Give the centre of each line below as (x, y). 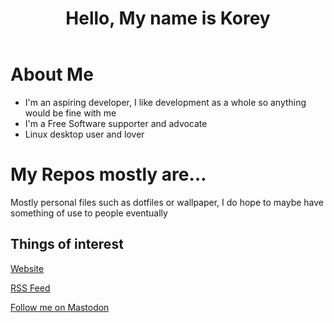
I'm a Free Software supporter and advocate (116, 123)
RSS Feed (30, 288)
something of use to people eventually (89, 213)
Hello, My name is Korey (168, 18)
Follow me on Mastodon (60, 307)
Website (27, 268)
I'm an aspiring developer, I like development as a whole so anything (165, 102)
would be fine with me (70, 113)
